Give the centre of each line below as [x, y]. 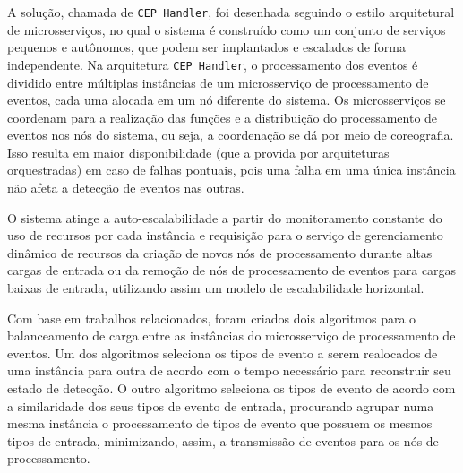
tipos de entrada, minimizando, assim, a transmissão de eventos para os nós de [223, 440]
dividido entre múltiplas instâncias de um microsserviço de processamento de [218, 82]
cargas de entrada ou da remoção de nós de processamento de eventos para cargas [232, 270]
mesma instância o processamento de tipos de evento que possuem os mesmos [220, 423]
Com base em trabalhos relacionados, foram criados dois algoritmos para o [212, 318]
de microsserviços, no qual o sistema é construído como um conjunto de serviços [227, 29]
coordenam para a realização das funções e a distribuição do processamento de [223, 117]
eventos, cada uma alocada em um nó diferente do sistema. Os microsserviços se [227, 100]
